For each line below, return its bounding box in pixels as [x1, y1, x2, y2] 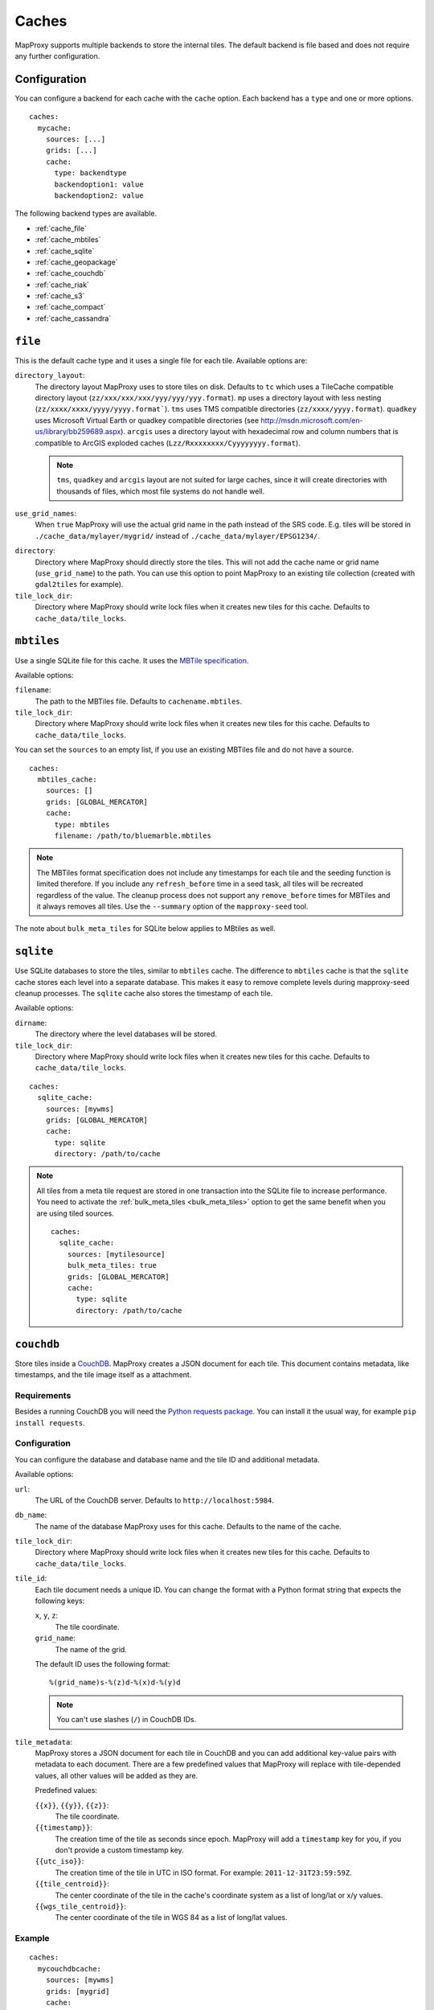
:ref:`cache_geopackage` [35, 257, 118, 267]
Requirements [14, 1389, 72, 1401]
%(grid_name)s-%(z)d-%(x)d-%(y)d [49, 1678, 181, 1688]
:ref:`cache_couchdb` [35, 269, 106, 278]
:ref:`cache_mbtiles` [35, 235, 101, 244]
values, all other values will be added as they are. [35, 1770, 199, 1780]
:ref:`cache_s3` [35, 291, 85, 301]
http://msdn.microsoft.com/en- [260, 415, 363, 425]
